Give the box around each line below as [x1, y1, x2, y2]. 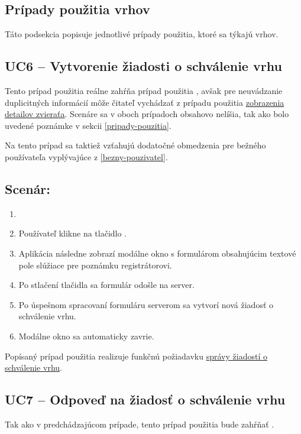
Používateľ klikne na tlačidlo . [18, 227, 127, 239]
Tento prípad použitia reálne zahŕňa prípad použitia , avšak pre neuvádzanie [5, 85, 283, 96]
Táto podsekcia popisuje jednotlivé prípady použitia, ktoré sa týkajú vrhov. [5, 28, 279, 40]
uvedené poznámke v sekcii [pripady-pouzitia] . [5, 119, 171, 131]
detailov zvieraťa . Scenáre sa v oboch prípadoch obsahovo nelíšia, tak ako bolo [5, 108, 289, 120]
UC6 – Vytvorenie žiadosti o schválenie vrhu [5, 57, 282, 75]
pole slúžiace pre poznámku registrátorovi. [18, 258, 172, 271]
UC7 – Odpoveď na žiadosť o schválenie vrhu [5, 390, 286, 409]
